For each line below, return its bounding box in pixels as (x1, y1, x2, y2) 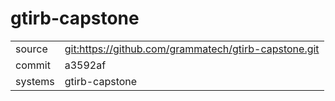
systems (15, 74, 55, 88)
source (15, 42, 48, 56)
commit (15, 58, 51, 72)
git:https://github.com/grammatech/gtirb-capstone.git (64, 42, 320, 56)
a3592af (64, 58, 107, 72)
